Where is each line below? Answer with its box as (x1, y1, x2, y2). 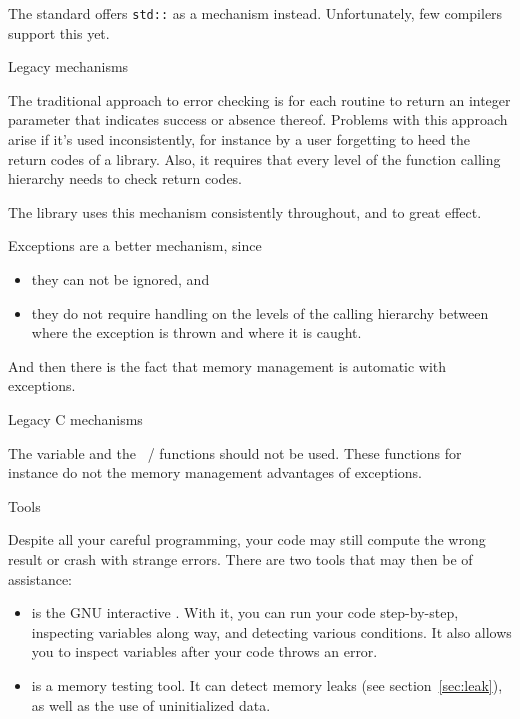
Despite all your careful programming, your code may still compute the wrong (8, 529, 486, 550)
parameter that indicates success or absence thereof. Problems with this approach (8, 109, 508, 130)
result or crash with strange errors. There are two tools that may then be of (8, 548, 473, 569)
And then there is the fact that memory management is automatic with (8, 355, 447, 376)
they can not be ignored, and (31, 269, 210, 289)
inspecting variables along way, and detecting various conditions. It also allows (31, 621, 512, 642)
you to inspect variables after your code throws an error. (31, 641, 378, 662)
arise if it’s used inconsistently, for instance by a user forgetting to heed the (8, 129, 470, 150)
